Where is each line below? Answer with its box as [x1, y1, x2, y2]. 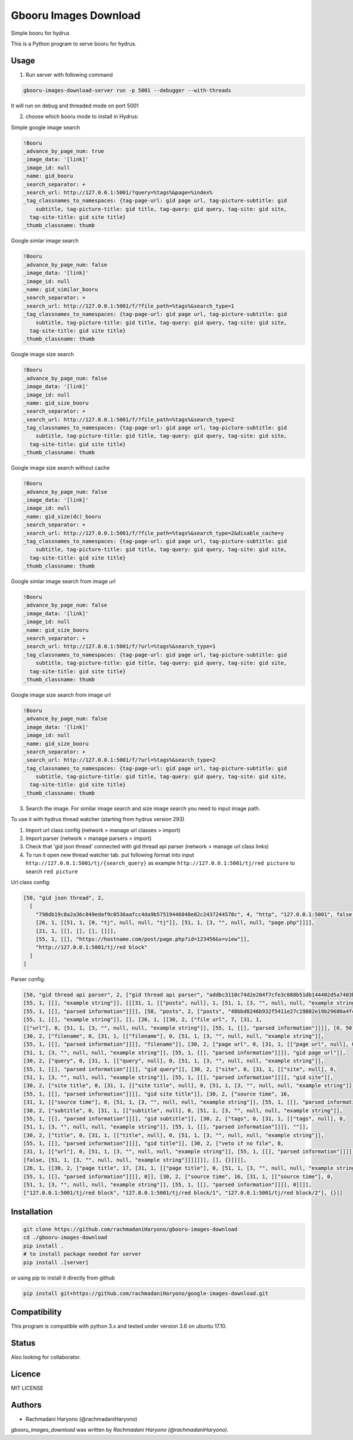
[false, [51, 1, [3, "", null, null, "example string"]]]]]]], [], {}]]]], [23, 1156, 247, 1163]
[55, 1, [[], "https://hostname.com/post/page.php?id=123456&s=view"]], [35, 936, 250, 942]
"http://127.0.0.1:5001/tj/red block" [35, 944, 148, 951]
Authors [11, 1400, 42, 1410]
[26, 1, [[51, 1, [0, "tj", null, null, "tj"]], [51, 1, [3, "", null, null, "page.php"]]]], [35, 919, 315, 926]
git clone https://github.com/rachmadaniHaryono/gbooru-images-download [23, 1226, 238, 1233]
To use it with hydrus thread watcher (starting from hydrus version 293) [11, 816, 185, 823]
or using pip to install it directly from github [11, 1274, 115, 1281]
